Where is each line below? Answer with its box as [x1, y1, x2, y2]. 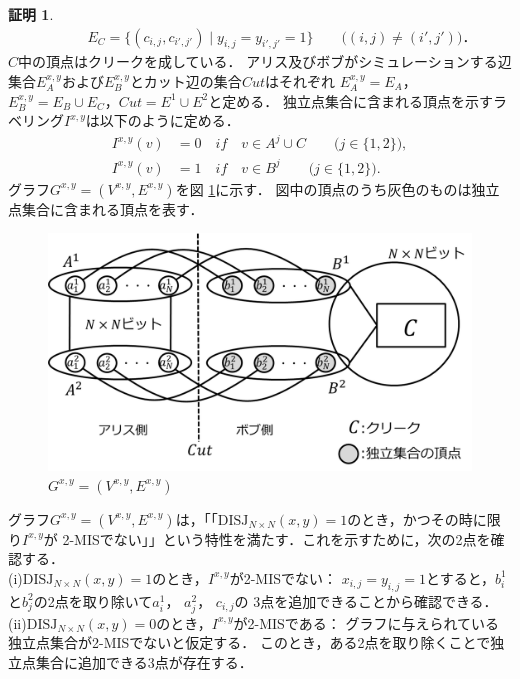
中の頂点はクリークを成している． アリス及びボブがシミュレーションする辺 [18, 51, 512, 72]
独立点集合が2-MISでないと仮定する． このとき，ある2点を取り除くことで [8, 632, 491, 653]
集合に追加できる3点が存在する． [35, 652, 253, 673]
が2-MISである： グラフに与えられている [233, 612, 499, 633]
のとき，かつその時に [347, 508, 487, 529]
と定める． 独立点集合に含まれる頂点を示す [208, 90, 493, 111]
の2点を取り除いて [33, 590, 153, 611]
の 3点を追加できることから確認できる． [234, 590, 498, 611]
